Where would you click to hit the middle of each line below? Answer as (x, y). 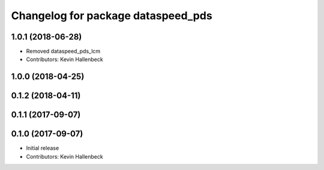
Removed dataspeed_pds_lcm (63, 51)
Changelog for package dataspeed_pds (112, 16)
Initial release (43, 148)
